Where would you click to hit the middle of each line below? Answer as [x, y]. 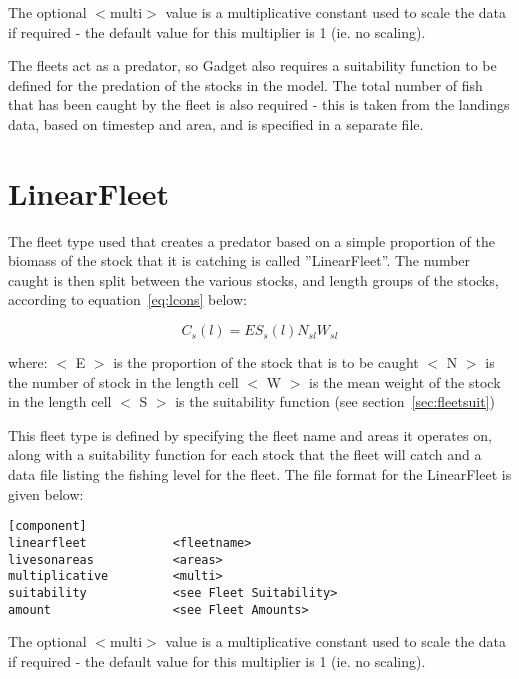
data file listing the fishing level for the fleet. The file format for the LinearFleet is [260, 474]
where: [28, 362]
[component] [47, 526]
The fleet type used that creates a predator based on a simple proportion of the [251, 240]
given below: [46, 493]
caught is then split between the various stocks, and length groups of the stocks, [253, 279]
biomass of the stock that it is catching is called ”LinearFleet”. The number [239, 260]
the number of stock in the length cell [123, 381]
